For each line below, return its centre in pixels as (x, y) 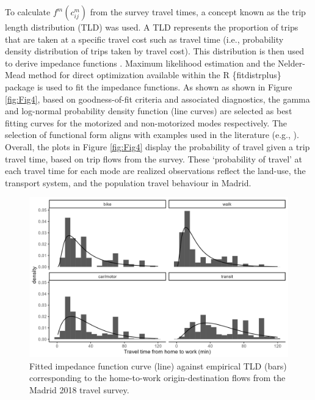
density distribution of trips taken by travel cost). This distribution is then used (155, 51)
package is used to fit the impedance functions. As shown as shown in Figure (149, 86)
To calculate (28, 12)
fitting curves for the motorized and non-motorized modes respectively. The (146, 122)
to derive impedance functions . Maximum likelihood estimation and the (140, 63)
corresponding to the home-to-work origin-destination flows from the (157, 378)
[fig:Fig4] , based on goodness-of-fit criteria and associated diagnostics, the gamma (157, 99)
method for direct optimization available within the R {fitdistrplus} (155, 75)
